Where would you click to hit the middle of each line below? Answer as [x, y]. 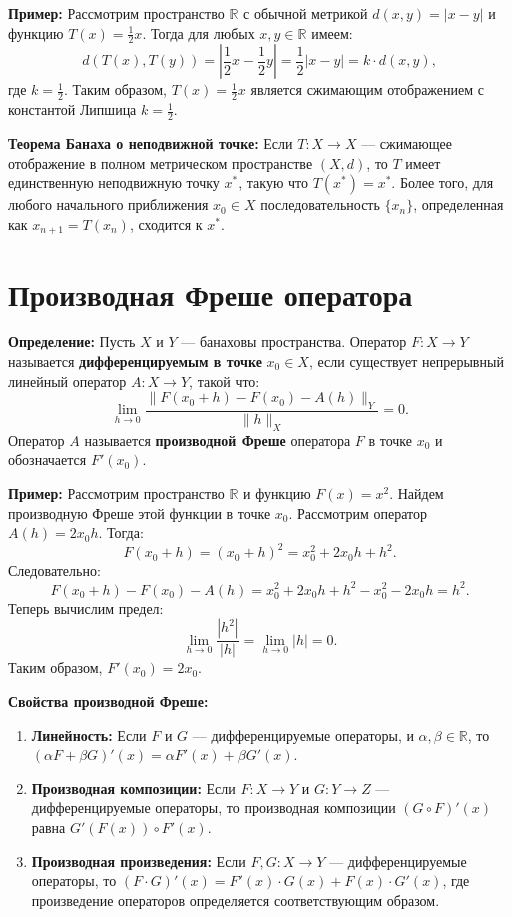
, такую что [273, 182]
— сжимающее [406, 143]
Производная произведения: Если [138, 860]
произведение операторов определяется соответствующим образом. [235, 899]
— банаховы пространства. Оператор [294, 341]
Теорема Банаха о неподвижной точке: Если [150, 143]
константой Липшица [72, 109]
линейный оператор [67, 380]
